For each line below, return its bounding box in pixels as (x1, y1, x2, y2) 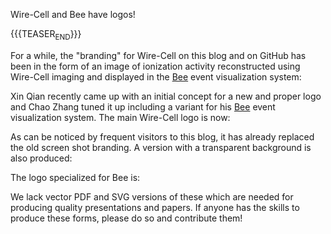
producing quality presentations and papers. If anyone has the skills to (10, 201, 300, 213)
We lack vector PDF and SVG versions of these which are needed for (10, 190, 294, 203)
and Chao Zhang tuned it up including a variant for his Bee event (10, 100, 276, 113)
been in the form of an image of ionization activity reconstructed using (10, 60, 301, 72)
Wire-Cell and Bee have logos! (10, 9, 136, 20)
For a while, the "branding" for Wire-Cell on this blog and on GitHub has (10, 49, 307, 61)
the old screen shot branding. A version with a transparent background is (10, 141, 312, 153)
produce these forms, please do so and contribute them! (10, 212, 243, 224)
